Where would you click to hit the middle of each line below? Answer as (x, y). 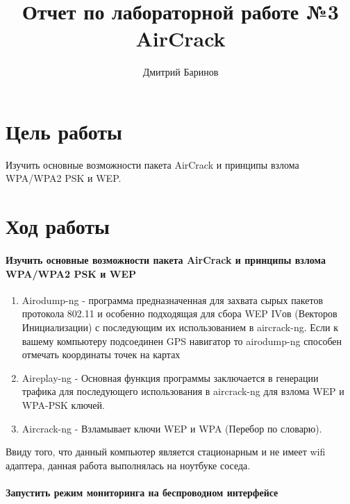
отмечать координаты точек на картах (101, 354)
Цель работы (64, 131)
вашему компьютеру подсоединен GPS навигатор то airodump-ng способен (182, 341)
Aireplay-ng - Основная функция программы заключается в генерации (170, 377)
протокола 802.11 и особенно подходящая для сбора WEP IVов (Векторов (180, 313)
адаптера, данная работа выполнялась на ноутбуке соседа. (128, 465)
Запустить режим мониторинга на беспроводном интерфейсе (142, 492)
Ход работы (58, 226)
